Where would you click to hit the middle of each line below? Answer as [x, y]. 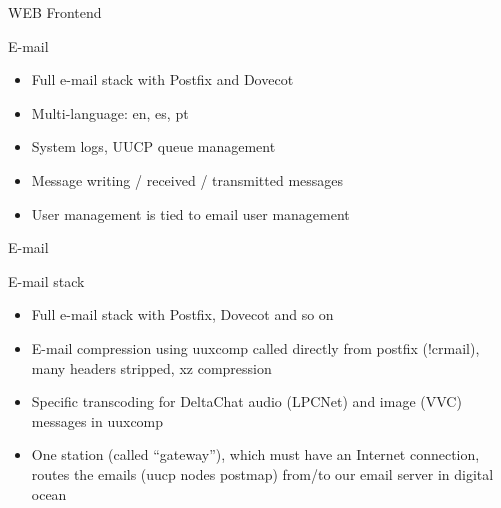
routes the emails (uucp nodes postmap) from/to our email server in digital [262, 473]
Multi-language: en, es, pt [110, 112]
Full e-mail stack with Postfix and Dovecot [162, 79]
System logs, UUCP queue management [153, 146]
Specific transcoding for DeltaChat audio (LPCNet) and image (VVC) [246, 401]
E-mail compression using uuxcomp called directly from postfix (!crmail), [255, 347]
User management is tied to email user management [190, 213]
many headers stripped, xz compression [151, 367]
